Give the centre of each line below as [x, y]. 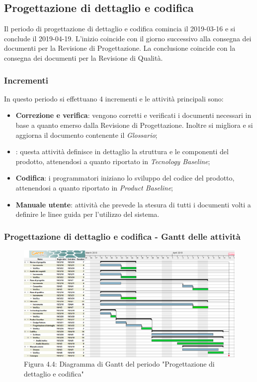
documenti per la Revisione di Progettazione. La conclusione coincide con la [120, 48]
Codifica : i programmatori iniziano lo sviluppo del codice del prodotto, [125, 178]
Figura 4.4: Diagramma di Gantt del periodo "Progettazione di [119, 364]
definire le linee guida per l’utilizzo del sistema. [87, 214]
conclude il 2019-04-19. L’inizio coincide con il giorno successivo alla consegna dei [128, 38]
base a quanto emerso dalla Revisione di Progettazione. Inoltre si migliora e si [134, 125]
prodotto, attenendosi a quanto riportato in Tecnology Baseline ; [113, 161]
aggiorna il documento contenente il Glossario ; [86, 135]
